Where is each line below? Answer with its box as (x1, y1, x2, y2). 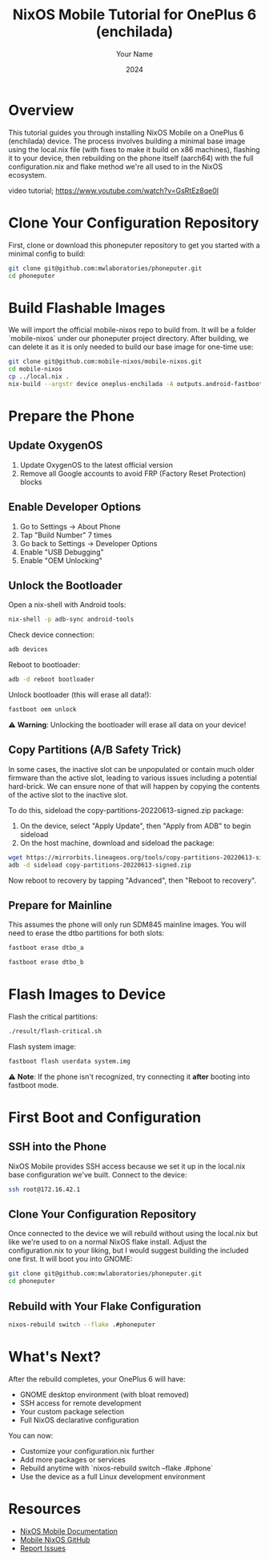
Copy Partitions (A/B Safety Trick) (8, 743, 182, 757)
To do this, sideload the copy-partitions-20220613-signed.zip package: (8, 805, 244, 815)
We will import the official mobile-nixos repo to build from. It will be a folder (8, 325, 256, 335)
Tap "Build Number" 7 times (19, 530, 112, 540)
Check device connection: (8, 630, 94, 640)
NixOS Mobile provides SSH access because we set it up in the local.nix (8, 1161, 246, 1171)
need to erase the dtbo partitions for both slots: (8, 928, 165, 938)
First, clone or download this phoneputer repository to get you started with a (8, 240, 260, 250)
